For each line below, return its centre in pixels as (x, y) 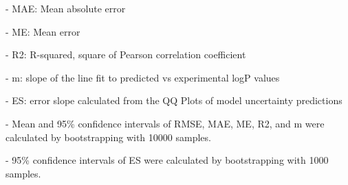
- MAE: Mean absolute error (66, 8)
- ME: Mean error (43, 31)
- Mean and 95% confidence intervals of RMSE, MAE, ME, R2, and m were (165, 123)
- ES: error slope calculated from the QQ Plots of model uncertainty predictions (174, 100)
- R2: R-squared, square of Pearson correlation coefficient (126, 54)
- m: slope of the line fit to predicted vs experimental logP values (143, 77)
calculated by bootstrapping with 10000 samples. (108, 137)
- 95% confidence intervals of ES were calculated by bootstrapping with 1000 (167, 160)
